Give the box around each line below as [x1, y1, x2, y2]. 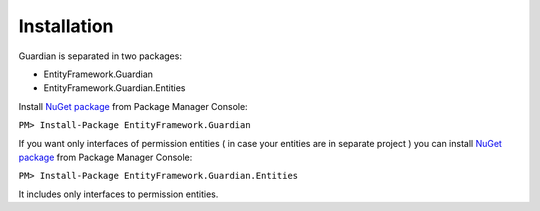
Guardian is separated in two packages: [18, 50, 182, 62]
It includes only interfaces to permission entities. [18, 188, 219, 200]
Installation [18, 15, 114, 37]
